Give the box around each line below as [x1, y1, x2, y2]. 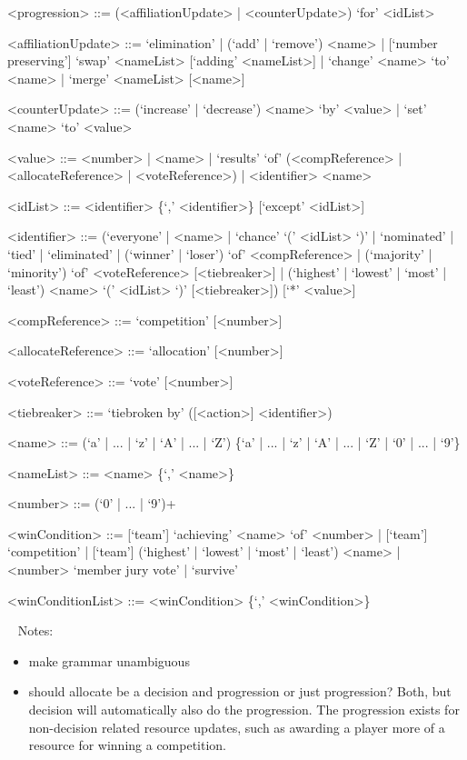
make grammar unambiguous [28, 651, 190, 670]
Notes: [17, 621, 54, 640]
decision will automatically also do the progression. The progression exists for [28, 700, 460, 719]
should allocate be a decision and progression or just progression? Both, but [28, 682, 452, 701]
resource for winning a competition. [28, 735, 227, 755]
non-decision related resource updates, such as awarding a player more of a [28, 717, 445, 736]
